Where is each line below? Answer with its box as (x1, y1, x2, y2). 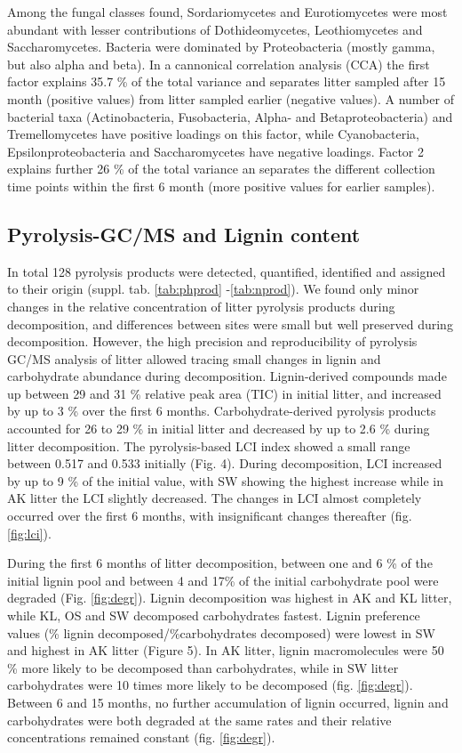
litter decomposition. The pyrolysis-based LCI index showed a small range (7, 436, 410, 455)
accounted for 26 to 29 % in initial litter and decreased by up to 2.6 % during (7, 419, 430, 438)
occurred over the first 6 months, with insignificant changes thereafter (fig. (7, 506, 412, 525)
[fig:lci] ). (7, 523, 52, 542)
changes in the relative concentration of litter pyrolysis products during (7, 296, 395, 315)
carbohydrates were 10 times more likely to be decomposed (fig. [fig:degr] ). (7, 676, 413, 694)
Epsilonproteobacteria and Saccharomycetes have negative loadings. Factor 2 (7, 142, 424, 160)
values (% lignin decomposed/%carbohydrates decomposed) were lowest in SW (7, 623, 435, 642)
